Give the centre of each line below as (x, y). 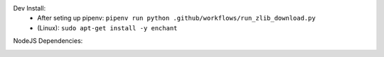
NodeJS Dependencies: (48, 41)
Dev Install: (30, 8)
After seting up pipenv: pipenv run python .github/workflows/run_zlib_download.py (176, 18)
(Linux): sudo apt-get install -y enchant (107, 27)
